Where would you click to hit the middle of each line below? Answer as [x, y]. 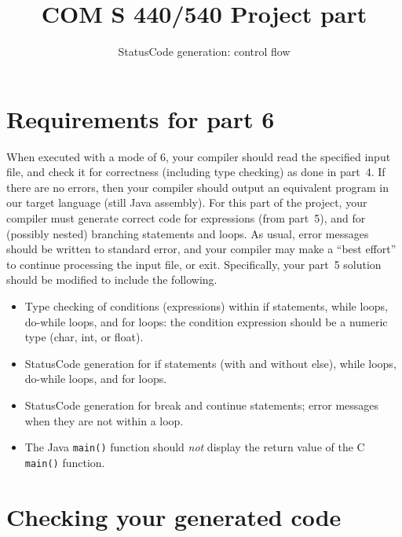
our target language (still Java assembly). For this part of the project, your [187, 202]
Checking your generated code [174, 516]
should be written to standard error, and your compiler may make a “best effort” [201, 249]
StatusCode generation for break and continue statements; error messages [202, 405]
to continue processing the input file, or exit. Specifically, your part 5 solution [194, 264]
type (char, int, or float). [84, 337]
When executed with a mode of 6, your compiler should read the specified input [199, 156]
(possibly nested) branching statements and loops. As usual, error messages [188, 233]
